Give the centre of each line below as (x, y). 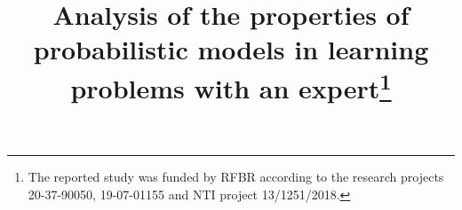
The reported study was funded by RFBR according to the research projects (236, 177)
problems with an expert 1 (231, 86)
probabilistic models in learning (231, 49)
